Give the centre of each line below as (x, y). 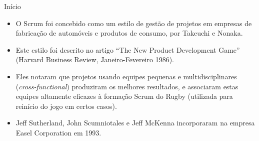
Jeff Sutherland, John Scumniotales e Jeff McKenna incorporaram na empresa (135, 123)
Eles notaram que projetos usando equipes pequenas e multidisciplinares (126, 76)
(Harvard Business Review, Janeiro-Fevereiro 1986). (95, 59)
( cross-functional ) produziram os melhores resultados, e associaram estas (127, 86)
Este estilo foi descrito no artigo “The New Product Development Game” (128, 49)
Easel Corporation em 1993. (58, 132)
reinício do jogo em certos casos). (66, 106)
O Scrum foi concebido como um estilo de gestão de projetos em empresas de (134, 23)
